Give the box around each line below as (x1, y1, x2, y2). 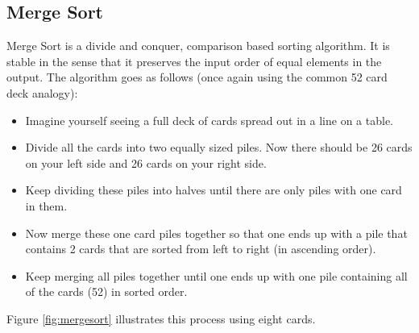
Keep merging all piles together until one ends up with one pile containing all (25, 267, 408, 284)
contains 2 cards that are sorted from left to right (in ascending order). (25, 240, 376, 257)
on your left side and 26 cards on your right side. (25, 154, 267, 171)
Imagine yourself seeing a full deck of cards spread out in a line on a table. (25, 111, 393, 128)
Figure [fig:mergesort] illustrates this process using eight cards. (6, 310, 316, 327)
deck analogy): (6, 84, 78, 101)
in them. (25, 197, 68, 214)
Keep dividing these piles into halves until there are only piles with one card (25, 181, 402, 198)
